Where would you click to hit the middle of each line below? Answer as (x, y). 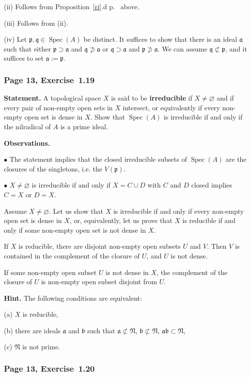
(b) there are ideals (32, 330)
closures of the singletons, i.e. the (53, 168)
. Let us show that (76, 211)
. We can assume (182, 48)
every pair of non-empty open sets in (58, 107)
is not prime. (41, 347)
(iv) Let (16, 39)
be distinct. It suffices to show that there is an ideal (160, 39)
